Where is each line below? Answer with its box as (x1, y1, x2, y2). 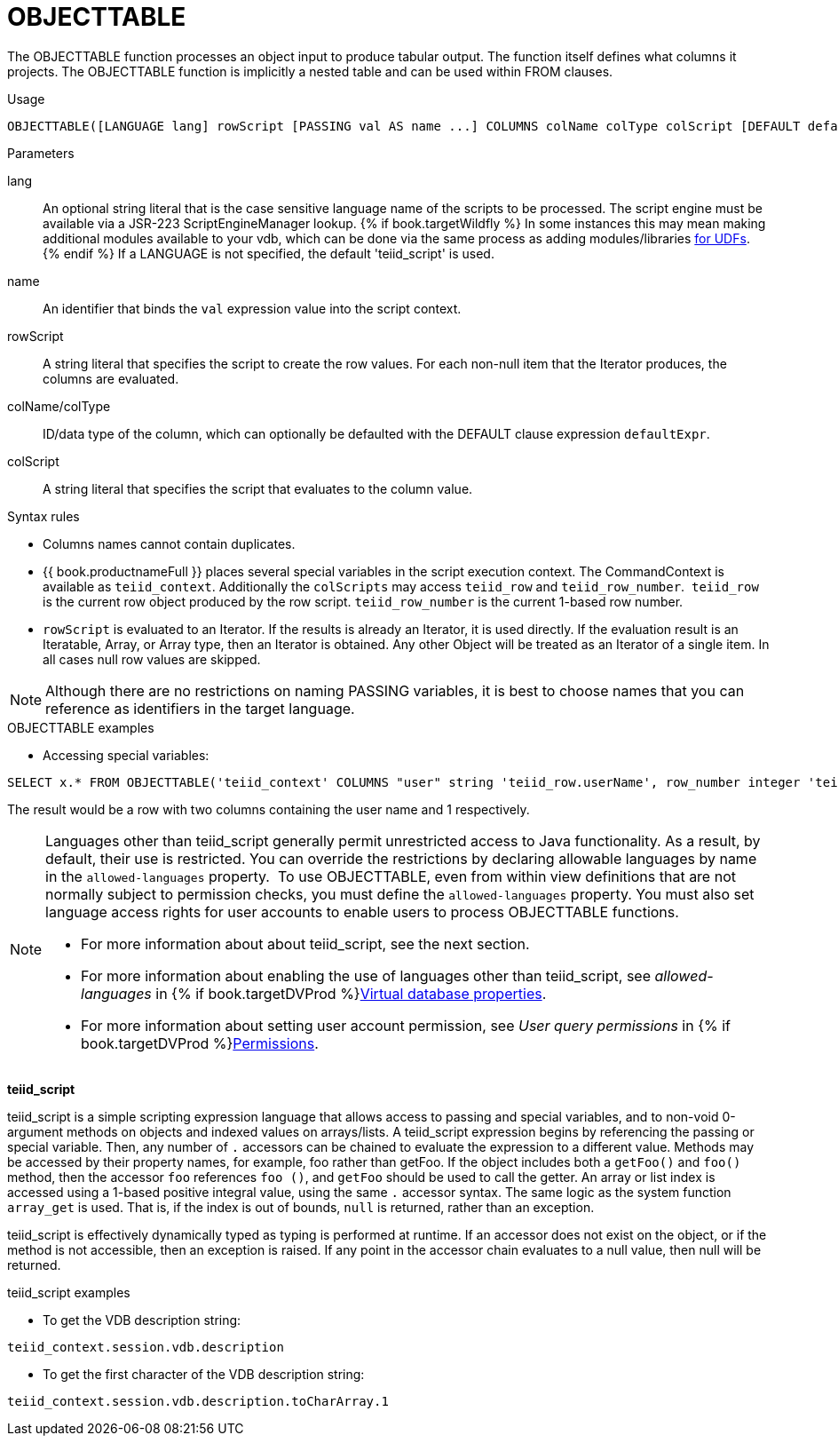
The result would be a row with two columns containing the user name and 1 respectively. (7, 801, 530, 817)
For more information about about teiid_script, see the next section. (81, 934, 530, 953)
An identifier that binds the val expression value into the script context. (43, 300, 462, 316)
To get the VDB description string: (43, 1312, 241, 1328)
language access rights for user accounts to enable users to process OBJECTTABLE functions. (45, 902, 679, 921)
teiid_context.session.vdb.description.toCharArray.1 (7, 1393, 389, 1408)
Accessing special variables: (43, 747, 209, 763)
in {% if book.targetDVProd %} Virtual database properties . (155, 984, 547, 1003)
